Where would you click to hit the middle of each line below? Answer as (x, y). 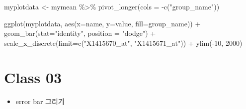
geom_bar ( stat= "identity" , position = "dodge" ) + (80, 33)
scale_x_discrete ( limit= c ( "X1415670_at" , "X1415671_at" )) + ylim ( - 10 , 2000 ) (123, 43)
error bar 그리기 (40, 101)
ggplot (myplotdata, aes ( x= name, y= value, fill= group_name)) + (102, 23)
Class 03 (33, 77)
